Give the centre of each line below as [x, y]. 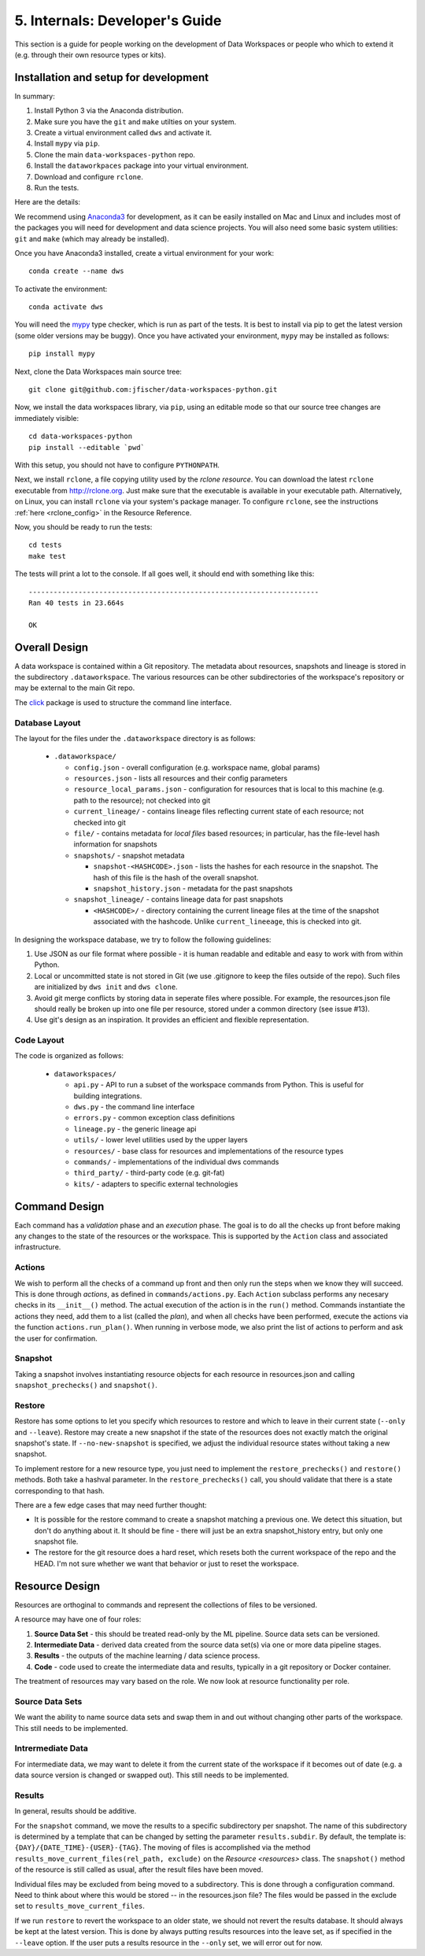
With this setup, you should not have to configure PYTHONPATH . [117, 465]
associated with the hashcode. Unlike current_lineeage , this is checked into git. [227, 921]
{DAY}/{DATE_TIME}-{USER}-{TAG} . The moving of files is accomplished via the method [163, 1847]
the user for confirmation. [56, 1338]
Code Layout [39, 1040]
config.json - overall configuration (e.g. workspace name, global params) [197, 767]
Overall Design [52, 647]
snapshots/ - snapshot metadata [129, 855]
